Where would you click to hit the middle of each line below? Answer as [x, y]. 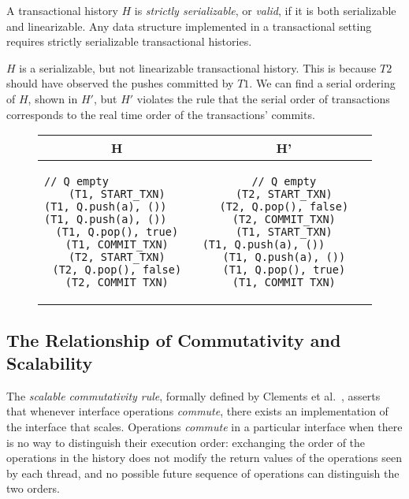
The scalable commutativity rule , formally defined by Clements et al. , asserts [193, 395]
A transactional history [62, 10]
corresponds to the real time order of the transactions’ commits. [161, 114]
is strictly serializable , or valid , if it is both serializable [265, 10]
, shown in [53, 98]
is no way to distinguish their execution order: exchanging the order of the [186, 442]
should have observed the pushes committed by [120, 83]
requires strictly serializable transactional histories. [129, 41]
